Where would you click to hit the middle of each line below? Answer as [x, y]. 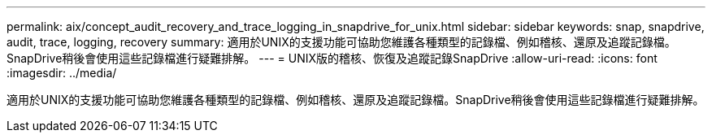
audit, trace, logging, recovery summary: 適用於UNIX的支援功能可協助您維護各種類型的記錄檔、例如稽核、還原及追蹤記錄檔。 [341, 42]
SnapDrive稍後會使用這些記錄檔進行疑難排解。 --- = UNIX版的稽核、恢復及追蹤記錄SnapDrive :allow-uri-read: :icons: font [332, 58]
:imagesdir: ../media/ [62, 73]
